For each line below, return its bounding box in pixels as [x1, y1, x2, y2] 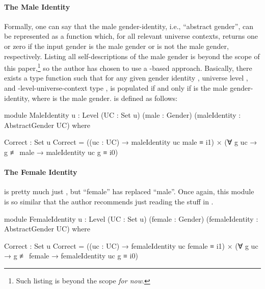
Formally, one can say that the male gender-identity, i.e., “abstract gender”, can [4, 20, 253, 31]
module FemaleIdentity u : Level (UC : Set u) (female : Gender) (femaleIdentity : [4, 213, 258, 224]
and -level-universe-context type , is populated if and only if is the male [4, 83, 228, 93]
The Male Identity [4, 1, 70, 12]
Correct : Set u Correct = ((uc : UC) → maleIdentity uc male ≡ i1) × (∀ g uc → [4, 137, 257, 147]
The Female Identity [4, 167, 77, 177]
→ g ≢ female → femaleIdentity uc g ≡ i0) [4, 250, 138, 261]
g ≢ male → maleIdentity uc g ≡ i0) [4, 146, 118, 157]
